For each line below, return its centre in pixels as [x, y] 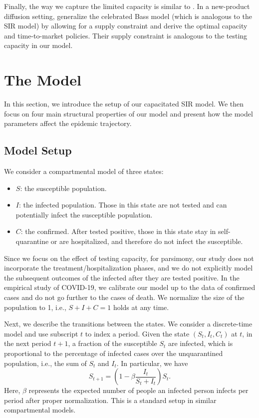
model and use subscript [41, 333]
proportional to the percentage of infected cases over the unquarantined [114, 353]
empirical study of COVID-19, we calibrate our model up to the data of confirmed [130, 287]
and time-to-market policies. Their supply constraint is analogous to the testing [126, 35]
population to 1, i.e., [35, 307]
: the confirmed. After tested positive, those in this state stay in [118, 231]
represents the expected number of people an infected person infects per [138, 390]
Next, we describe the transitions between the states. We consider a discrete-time [128, 324]
